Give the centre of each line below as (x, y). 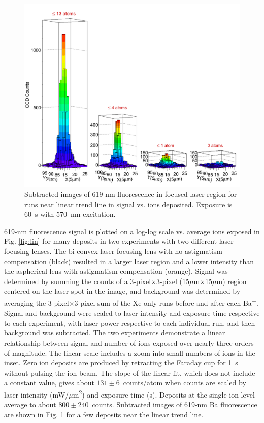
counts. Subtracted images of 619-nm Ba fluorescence (175, 404)
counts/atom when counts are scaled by (185, 383)
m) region (232, 281)
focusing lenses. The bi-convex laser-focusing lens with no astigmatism (113, 251)
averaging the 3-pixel (37, 303)
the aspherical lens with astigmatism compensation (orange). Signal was (116, 271)
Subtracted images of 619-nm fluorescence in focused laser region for (131, 194)
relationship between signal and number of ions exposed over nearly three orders (129, 342)
